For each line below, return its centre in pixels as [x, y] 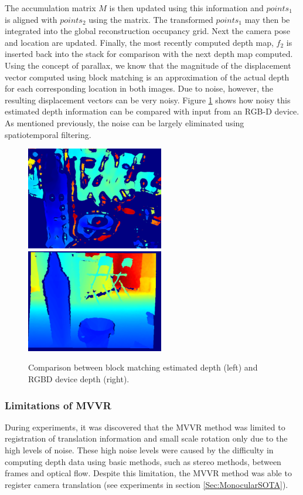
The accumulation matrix [50, 8]
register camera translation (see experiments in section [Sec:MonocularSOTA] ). [147, 484]
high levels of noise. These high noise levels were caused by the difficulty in [139, 450]
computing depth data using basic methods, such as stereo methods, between [143, 461]
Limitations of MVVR [58, 405]
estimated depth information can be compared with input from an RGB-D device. [152, 111]
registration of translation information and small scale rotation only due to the [146, 438]
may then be [267, 19]
